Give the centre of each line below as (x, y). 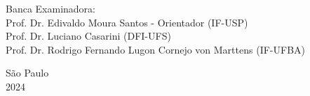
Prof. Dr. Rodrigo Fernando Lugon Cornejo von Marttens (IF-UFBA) (155, 49)
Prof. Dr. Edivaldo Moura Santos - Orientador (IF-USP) (127, 22)
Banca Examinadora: (51, 8)
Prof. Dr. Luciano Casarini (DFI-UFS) (88, 36)
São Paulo (27, 73)
